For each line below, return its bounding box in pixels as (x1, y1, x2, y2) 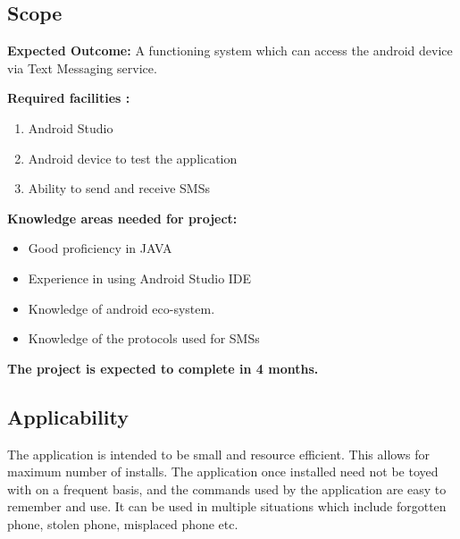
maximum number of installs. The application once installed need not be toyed (7, 462, 439, 481)
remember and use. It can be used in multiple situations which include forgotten (7, 497, 447, 516)
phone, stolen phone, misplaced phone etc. (7, 514, 238, 533)
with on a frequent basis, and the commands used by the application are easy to (7, 479, 447, 498)
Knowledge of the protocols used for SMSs (28, 329, 260, 348)
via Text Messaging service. (7, 58, 157, 77)
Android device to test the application (28, 148, 238, 167)
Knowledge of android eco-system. (28, 299, 215, 317)
